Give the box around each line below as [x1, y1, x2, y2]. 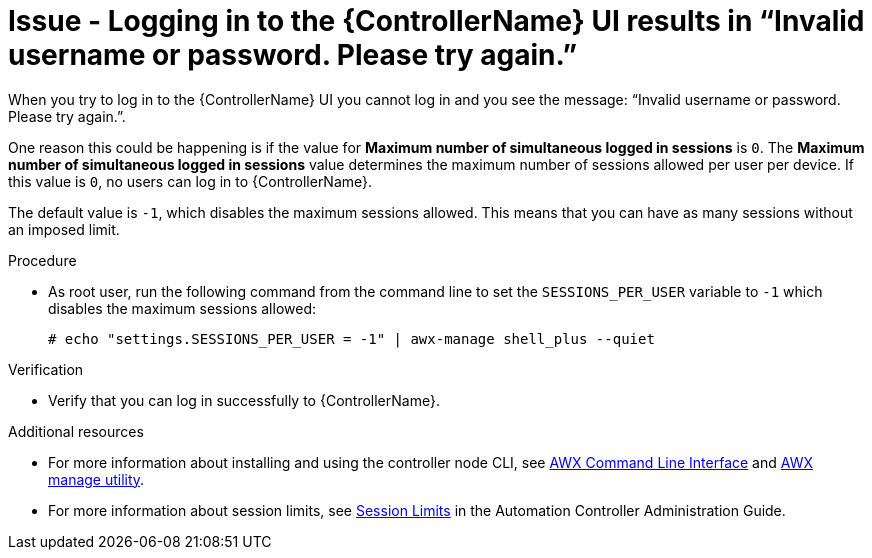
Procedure [8, 251, 77, 269]
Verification [8, 360, 84, 378]
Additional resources [8, 422, 144, 440]
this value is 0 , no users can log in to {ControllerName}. [8, 172, 373, 190]
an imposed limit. [8, 220, 120, 238]
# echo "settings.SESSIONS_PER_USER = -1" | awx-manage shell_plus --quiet [48, 330, 655, 347]
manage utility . [48, 470, 145, 488]
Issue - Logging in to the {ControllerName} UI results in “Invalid [8, 4, 865, 38]
